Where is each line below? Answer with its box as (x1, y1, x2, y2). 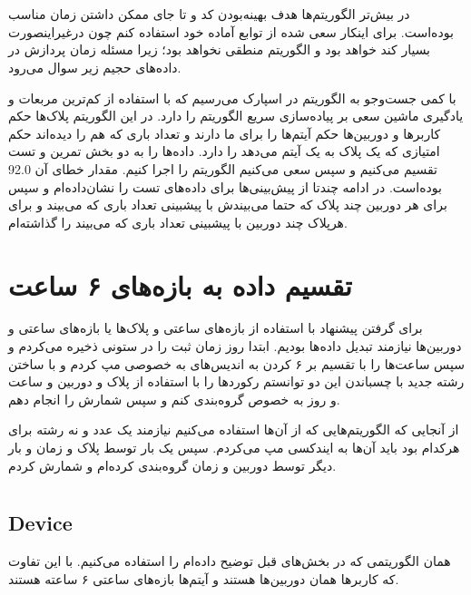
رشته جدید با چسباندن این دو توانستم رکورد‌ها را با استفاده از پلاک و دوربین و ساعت (8, 372, 465, 391)
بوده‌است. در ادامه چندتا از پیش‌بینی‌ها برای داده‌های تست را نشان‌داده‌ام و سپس (8, 177, 442, 196)
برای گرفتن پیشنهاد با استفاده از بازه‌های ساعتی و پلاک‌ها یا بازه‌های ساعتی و (8, 318, 423, 337)
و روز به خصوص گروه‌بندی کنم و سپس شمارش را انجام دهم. (8, 389, 340, 408)
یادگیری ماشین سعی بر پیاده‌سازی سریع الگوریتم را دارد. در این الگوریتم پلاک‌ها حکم (8, 106, 464, 125)
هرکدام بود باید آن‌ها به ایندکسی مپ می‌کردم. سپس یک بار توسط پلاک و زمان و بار (8, 438, 460, 456)
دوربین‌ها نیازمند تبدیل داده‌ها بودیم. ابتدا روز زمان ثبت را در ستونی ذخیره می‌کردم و (8, 337, 462, 356)
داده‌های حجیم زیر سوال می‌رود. (8, 57, 182, 76)
